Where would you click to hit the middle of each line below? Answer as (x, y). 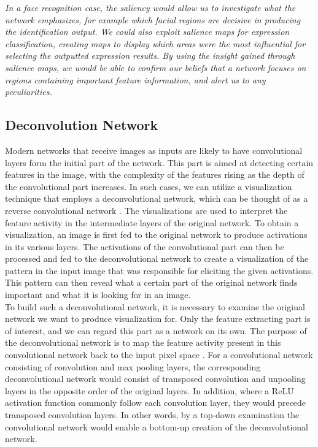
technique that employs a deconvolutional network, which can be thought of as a (157, 198)
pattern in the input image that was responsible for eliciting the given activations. (159, 270)
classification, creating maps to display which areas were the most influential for (155, 43)
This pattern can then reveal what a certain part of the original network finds (151, 282)
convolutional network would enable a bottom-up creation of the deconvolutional (157, 426)
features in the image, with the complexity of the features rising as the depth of (155, 174)
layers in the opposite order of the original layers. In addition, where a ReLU (149, 390)
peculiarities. (29, 92)
